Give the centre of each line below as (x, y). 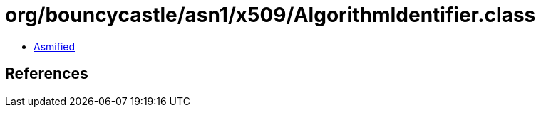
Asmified (55, 46)
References (47, 74)
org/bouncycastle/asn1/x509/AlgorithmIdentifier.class (270, 15)
